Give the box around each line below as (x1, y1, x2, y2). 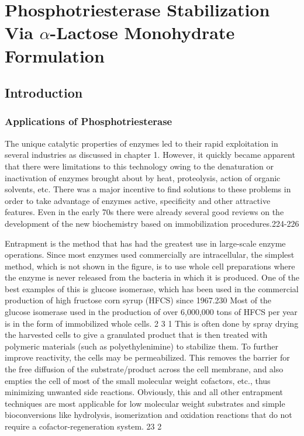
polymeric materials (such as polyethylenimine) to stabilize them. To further (5, 340, 278, 352)
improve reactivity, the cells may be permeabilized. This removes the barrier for (5, 351, 290, 364)
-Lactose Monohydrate (50, 20, 235, 44)
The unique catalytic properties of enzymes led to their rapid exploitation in (5, 137, 278, 149)
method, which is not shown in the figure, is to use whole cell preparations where (5, 259, 295, 272)
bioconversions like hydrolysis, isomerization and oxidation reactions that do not (5, 409, 292, 421)
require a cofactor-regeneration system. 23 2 (5, 420, 162, 432)
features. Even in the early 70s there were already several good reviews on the (5, 206, 284, 218)
